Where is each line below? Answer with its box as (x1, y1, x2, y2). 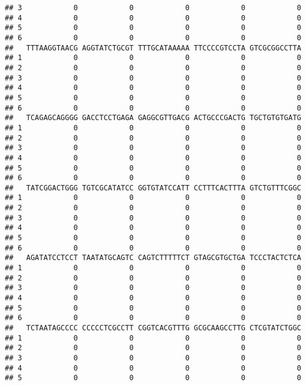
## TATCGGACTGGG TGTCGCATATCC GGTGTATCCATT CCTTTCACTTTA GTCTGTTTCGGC (5, 183, 301, 192)
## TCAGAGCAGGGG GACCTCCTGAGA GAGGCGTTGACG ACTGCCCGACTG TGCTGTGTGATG (5, 114, 301, 123)
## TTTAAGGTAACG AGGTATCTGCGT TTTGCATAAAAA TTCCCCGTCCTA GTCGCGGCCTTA (5, 43, 301, 52)
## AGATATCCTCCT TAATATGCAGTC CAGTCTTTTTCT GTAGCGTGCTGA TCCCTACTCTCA (5, 253, 301, 262)
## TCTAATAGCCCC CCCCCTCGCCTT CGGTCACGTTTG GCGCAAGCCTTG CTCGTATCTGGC (5, 324, 301, 332)
